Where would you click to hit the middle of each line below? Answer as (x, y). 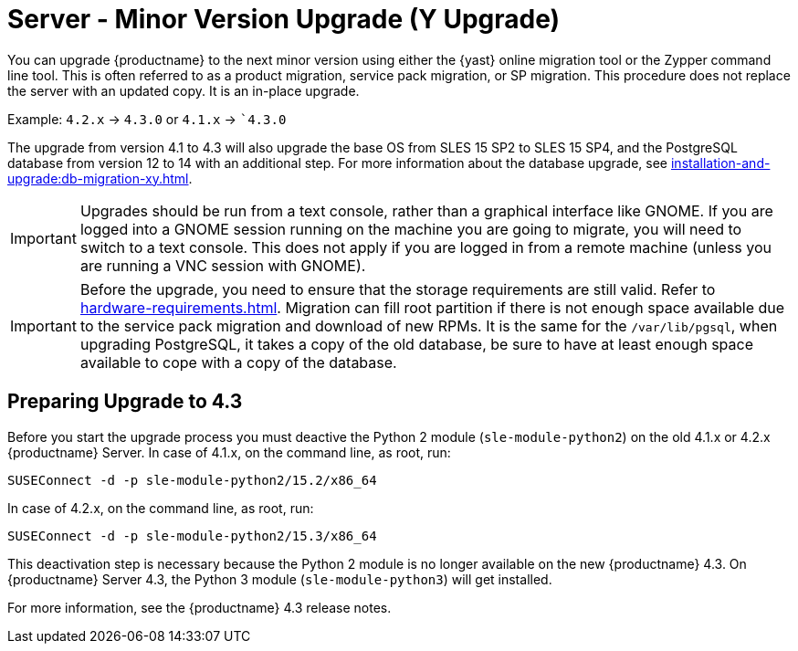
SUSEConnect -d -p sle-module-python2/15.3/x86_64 (192, 535)
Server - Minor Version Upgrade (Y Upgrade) (284, 19)
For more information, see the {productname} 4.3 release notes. (199, 607)
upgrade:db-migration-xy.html (98, 178)
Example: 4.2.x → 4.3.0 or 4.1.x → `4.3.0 (147, 119)
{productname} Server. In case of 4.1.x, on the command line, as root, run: (229, 452)
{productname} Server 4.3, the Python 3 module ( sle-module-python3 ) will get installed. (280, 579)
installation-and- (720, 163)
